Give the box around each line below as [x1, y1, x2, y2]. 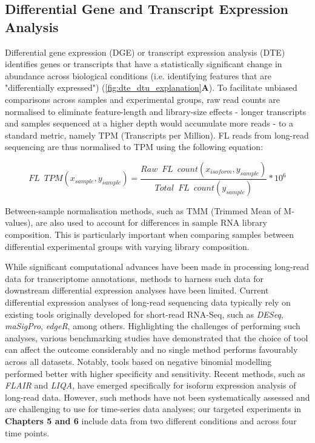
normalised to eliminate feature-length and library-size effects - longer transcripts [5, 105, 307, 117]
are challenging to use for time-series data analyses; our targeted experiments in [5, 402, 302, 415]
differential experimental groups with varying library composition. [5, 240, 250, 252]
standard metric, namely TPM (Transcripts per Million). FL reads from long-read [5, 128, 309, 141]
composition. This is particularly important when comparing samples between [5, 228, 294, 240]
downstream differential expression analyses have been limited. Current [5, 284, 269, 297]
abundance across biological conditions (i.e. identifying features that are [5, 69, 271, 82]
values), [5, 216, 33, 229]
